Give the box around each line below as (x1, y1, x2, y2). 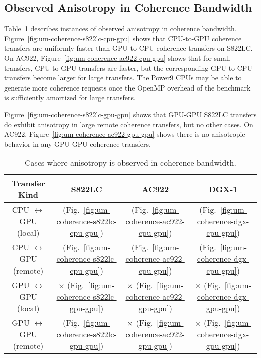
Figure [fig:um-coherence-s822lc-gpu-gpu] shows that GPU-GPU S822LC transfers (4, 109, 257, 119)
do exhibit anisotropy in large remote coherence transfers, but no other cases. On (4, 119, 253, 129)
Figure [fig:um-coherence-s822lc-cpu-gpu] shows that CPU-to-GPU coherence (4, 33, 242, 43)
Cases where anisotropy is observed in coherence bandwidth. (25, 157, 236, 169)
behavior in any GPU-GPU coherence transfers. (4, 138, 151, 149)
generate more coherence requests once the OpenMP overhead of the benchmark (4, 82, 251, 93)
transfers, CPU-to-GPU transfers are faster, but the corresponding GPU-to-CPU (4, 62, 252, 73)
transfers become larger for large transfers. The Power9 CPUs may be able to (4, 72, 242, 83)
